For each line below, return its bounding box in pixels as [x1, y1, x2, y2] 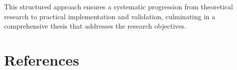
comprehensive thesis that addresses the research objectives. [4, 21, 186, 31]
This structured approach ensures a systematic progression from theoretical [4, 1, 233, 11]
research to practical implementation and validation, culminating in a [4, 11, 216, 21]
